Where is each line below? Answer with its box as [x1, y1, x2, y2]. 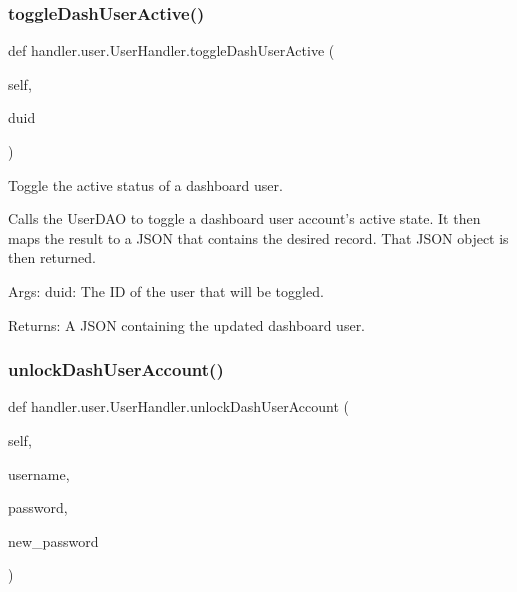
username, [8, 463, 70, 484]
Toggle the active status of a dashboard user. [8, 174, 283, 195]
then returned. [8, 247, 96, 268]
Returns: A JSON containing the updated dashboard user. [8, 314, 366, 335]
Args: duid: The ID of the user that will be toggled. [8, 280, 324, 301]
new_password [8, 530, 99, 551]
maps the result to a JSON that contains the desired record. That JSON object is [8, 227, 509, 248]
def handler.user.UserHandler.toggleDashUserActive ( [8, 40, 335, 61]
